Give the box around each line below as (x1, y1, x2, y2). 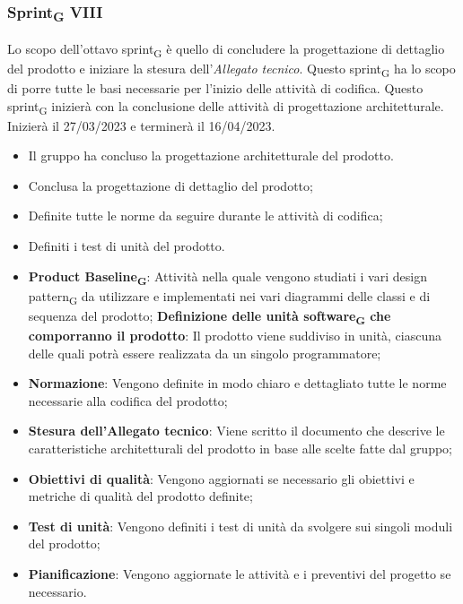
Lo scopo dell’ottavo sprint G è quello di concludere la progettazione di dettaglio (7, 39, 445, 60)
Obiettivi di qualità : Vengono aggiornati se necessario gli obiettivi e (28, 469, 415, 488)
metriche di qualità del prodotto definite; (28, 487, 253, 505)
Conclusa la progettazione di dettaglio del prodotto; (28, 176, 313, 194)
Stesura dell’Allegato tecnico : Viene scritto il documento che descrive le (28, 421, 445, 440)
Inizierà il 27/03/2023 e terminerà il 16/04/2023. (7, 116, 275, 134)
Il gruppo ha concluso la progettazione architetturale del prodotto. (28, 146, 394, 165)
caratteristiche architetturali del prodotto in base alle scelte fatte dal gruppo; (28, 438, 453, 457)
